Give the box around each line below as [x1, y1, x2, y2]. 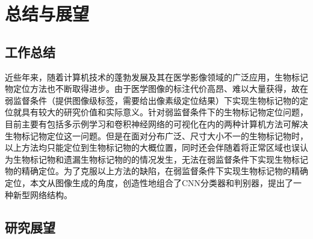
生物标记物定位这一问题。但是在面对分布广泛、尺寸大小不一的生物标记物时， [5, 129, 308, 142]
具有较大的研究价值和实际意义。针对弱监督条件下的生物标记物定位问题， [21, 106, 308, 118]
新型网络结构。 [13, 188, 72, 201]
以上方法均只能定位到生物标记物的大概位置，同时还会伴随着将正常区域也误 [5, 141, 300, 154]
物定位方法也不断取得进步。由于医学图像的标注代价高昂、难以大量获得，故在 [5, 82, 308, 95]
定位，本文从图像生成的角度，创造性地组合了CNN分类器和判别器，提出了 [5, 176, 294, 189]
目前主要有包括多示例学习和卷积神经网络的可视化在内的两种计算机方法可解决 [5, 117, 308, 130]
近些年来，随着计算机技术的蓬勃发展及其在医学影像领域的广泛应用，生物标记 [5, 70, 308, 83]
